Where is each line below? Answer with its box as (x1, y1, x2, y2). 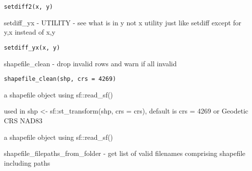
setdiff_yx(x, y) (4, 44, 60, 51)
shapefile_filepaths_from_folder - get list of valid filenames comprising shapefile (4, 148, 246, 158)
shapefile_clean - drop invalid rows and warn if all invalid (4, 58, 177, 68)
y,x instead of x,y (4, 27, 56, 37)
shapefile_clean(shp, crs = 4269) (4, 76, 116, 83)
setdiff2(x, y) (4, 3, 53, 10)
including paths (4, 157, 50, 168)
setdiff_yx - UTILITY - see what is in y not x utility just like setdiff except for (4, 17, 242, 27)
